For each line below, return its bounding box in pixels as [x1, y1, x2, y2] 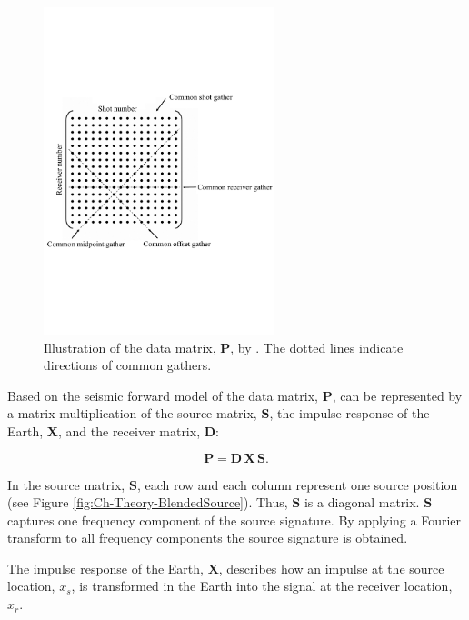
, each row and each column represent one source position [136, 475, 458, 494]
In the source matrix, [7, 475, 125, 494]
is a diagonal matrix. [304, 493, 420, 512]
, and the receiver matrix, [57, 421, 201, 440]
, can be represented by [332, 385, 463, 405]
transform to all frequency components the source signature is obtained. [7, 528, 408, 547]
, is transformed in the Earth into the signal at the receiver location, [71, 576, 453, 595]
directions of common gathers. [44, 355, 212, 375]
